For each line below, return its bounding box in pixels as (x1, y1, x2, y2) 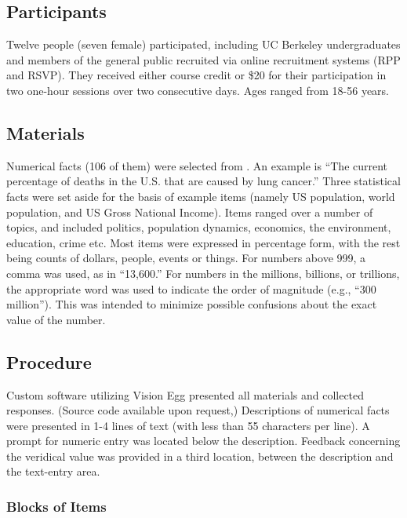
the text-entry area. (6, 463, 100, 480)
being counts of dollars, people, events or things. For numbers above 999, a (6, 250, 366, 266)
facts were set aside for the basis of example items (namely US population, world (6, 188, 395, 204)
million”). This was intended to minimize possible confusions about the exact (6, 296, 377, 312)
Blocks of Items (6, 497, 107, 516)
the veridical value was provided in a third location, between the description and (6, 447, 394, 464)
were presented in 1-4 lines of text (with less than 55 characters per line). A (6, 417, 370, 433)
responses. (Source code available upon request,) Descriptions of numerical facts (6, 402, 390, 418)
